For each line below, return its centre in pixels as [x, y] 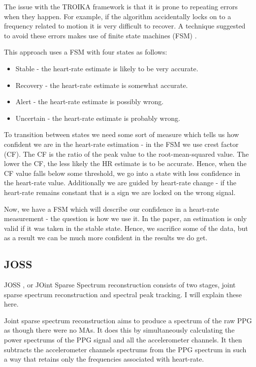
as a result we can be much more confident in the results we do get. [106, 238]
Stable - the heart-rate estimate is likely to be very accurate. [107, 68]
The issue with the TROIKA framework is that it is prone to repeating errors [121, 6]
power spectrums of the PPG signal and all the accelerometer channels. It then [123, 340]
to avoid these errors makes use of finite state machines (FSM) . [100, 35]
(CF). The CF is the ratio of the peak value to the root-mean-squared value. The [127, 154]
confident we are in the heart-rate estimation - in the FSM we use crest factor [121, 144]
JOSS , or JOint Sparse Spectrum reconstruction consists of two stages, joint [120, 285]
